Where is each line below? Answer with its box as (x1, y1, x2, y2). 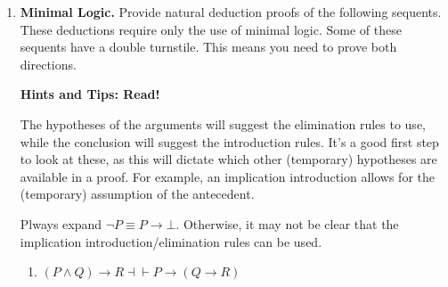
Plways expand (20, 214, 102, 233)
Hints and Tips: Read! (20, 85, 160, 103)
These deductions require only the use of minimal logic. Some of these (20, 20, 402, 38)
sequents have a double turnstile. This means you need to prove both (20, 37, 397, 56)
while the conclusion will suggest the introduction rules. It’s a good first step (20, 132, 439, 151)
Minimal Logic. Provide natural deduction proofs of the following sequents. (20, 3, 442, 20)
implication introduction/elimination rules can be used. (20, 232, 322, 250)
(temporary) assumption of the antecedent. (20, 184, 255, 203)
